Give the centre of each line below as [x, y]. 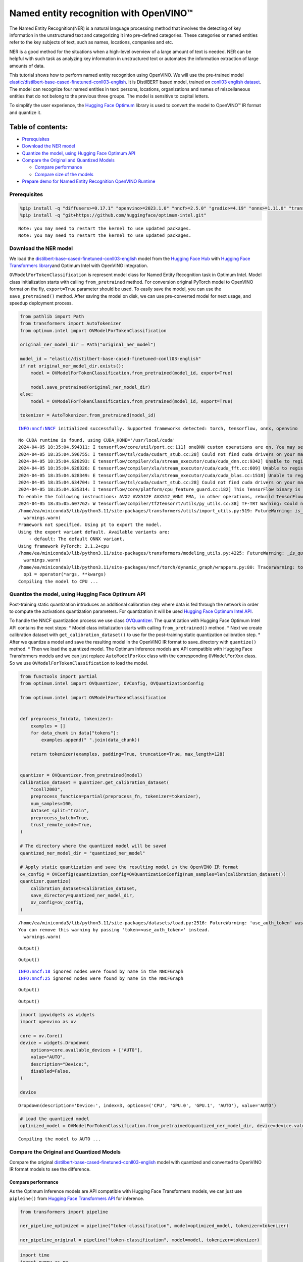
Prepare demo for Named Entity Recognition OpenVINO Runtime [89, 181]
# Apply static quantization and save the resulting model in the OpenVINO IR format [129, 867]
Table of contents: [39, 127]
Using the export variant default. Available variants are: [94, 532]
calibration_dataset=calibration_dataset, [84, 888]
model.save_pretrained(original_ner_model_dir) [91, 387]
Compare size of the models [64, 174]
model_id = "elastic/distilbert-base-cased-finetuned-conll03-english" [111, 359]
